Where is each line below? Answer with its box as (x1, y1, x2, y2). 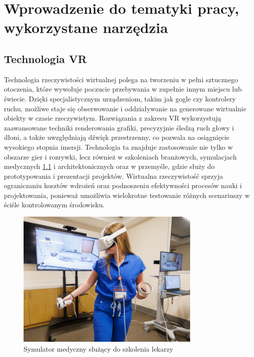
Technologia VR (4, 51, 87, 66)
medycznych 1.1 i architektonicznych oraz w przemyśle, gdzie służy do (4, 161, 215, 171)
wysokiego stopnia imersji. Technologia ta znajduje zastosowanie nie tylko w (4, 141, 233, 152)
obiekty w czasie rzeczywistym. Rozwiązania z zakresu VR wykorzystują (4, 113, 222, 123)
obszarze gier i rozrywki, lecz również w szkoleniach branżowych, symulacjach (4, 151, 237, 162)
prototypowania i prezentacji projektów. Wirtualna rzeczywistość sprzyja (4, 170, 223, 181)
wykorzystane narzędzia (4, 17, 168, 37)
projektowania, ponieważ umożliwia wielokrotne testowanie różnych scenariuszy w (4, 190, 250, 200)
